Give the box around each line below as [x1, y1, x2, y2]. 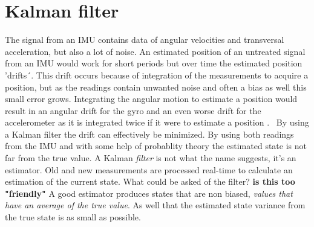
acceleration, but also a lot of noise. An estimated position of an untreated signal [5, 45, 306, 57]
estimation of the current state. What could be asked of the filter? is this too [5, 175, 295, 188]
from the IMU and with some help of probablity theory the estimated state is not [5, 139, 307, 152]
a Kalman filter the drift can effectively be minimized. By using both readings [5, 127, 294, 140]
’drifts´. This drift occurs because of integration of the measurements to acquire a [5, 68, 309, 81]
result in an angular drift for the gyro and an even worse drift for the [5, 104, 261, 117]
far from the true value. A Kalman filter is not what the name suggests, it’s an [5, 152, 296, 164]
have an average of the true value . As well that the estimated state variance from [5, 199, 306, 211]
